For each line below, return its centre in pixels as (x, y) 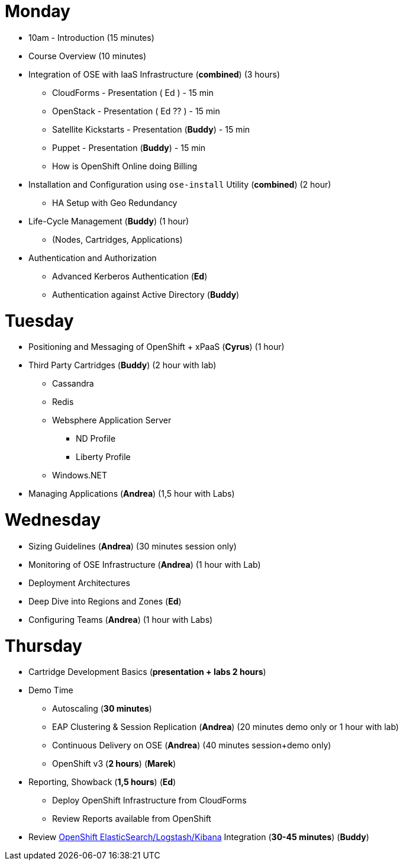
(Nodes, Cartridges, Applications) (117, 239)
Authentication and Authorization (93, 258)
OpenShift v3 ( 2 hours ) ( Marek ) (114, 764)
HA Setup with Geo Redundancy (115, 202)
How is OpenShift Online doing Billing (125, 166)
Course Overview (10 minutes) (88, 56)
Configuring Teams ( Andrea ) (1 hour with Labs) (121, 619)
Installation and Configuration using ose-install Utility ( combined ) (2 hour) (180, 184)
